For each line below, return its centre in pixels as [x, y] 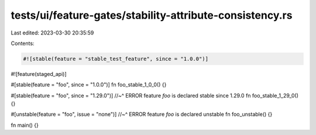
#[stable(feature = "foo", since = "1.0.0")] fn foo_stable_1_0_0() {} [89, 85]
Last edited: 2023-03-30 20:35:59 [52, 33]
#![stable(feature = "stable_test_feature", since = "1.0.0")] [116, 59]
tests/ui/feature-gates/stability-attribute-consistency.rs [152, 15]
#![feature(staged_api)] [39, 74]
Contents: [23, 43]
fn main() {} [25, 125]
